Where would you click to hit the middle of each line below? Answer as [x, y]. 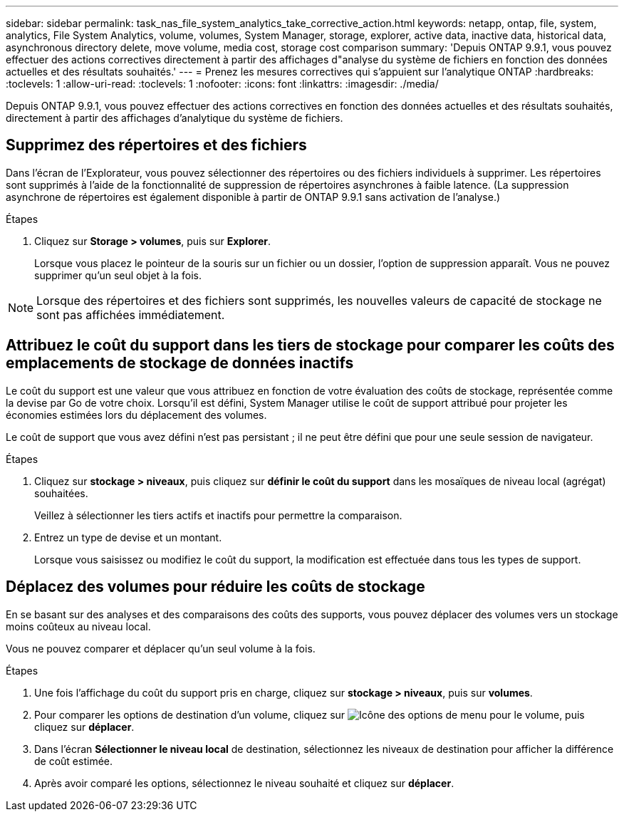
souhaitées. [61, 493]
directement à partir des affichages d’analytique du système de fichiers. [175, 118]
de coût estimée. [74, 761]
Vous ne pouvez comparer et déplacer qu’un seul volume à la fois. [161, 648]
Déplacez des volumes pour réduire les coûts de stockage [215, 587]
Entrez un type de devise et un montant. [128, 537]
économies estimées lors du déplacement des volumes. [136, 415]
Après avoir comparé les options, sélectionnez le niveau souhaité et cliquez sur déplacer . [244, 783]
